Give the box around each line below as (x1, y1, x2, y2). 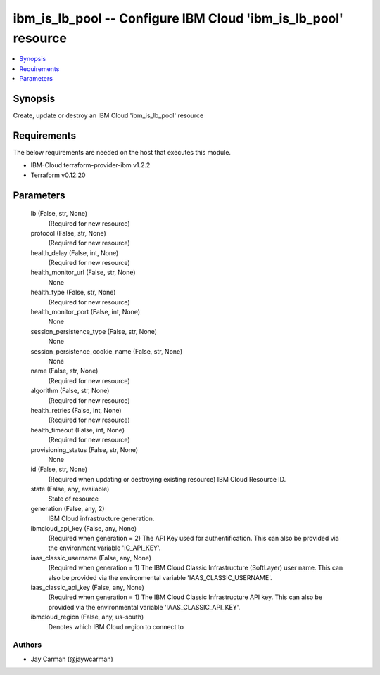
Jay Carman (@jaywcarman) (30, 655, 114, 663)
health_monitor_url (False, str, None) (30, 268, 137, 277)
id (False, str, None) (30, 465, 88, 474)
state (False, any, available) (30, 485, 110, 494)
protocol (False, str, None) (30, 229, 107, 237)
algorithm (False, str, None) (30, 387, 110, 395)
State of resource (48, 494, 99, 503)
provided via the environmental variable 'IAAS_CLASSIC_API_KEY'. (48, 603, 241, 611)
